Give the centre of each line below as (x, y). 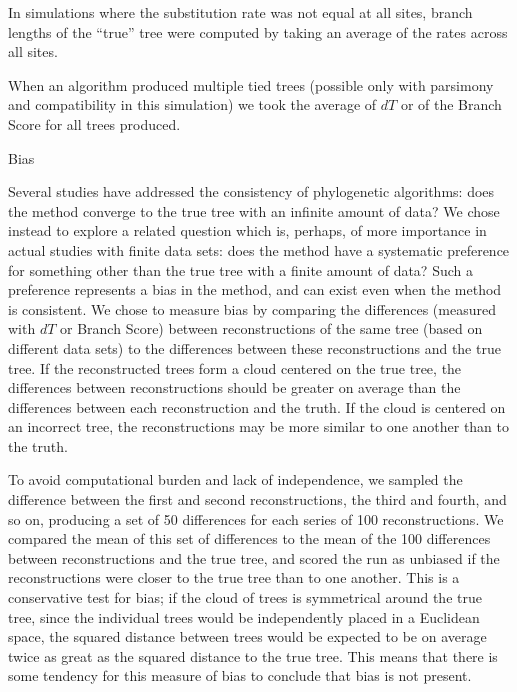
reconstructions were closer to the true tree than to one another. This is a (234, 577)
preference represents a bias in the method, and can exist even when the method (255, 289)
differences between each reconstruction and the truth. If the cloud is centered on (257, 406)
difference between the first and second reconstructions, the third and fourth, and (257, 499)
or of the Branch (451, 104)
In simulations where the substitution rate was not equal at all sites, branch (240, 12)
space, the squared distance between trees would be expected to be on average (247, 636)
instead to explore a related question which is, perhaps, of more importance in (247, 230)
